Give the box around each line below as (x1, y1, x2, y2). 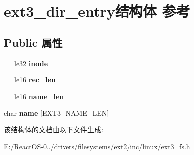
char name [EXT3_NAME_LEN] (4, 108, 109, 118)
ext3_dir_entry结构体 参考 (4, 1, 190, 21)
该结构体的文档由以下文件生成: (4, 124, 103, 134)
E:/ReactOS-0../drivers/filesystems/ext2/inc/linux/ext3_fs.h (4, 141, 190, 151)
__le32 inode (4, 58, 48, 68)
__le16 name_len (4, 91, 64, 101)
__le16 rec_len (4, 75, 56, 85)
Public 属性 (4, 35, 63, 50)
